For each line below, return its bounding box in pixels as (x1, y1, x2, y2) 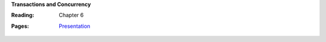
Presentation (59, 22, 91, 30)
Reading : (11, 12, 34, 19)
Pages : (11, 22, 30, 30)
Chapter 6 (59, 12, 84, 19)
